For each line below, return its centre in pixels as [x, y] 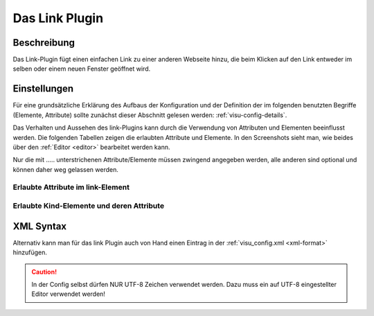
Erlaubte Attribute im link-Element [71, 187]
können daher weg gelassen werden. [66, 169]
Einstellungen [43, 89]
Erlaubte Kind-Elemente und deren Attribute [89, 206]
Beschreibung [44, 43]
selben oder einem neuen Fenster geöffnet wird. [82, 69]
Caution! [44, 272]
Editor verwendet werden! [68, 294]
